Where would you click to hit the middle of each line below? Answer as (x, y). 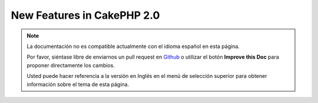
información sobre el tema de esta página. (78, 84)
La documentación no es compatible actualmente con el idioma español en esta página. (133, 46)
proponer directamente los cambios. (71, 65)
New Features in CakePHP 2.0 (85, 15)
